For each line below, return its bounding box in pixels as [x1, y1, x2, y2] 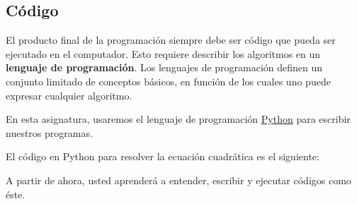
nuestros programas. [6, 125, 93, 140]
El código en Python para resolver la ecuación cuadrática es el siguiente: [6, 149, 319, 164]
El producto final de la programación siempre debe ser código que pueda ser [6, 32, 336, 47]
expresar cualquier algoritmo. [6, 88, 132, 102]
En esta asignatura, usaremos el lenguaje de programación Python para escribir [6, 112, 351, 126]
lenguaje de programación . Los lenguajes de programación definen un [6, 60, 323, 75]
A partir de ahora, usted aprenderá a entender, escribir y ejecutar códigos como [6, 172, 351, 187]
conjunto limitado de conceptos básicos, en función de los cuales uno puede [6, 73, 331, 88]
